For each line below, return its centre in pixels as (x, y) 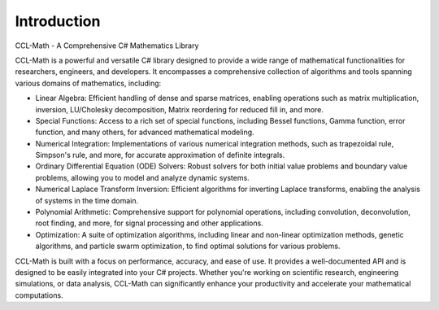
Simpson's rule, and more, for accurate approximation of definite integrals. (160, 155)
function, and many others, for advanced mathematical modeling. (145, 132)
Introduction (58, 21)
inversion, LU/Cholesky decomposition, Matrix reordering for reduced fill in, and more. (180, 109)
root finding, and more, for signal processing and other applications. (149, 223)
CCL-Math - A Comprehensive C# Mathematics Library (107, 46)
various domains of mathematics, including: (88, 83)
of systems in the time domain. (87, 200)
